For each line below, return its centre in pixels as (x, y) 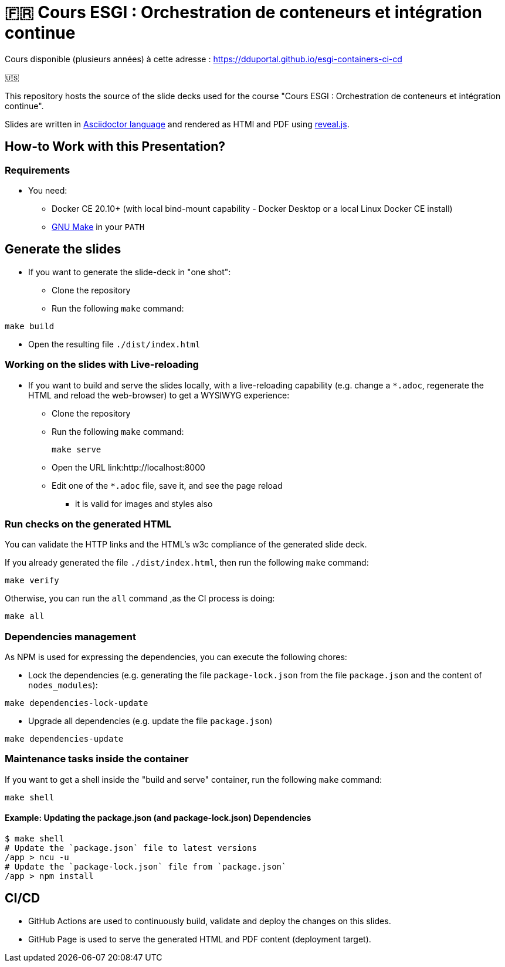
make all (25, 616)
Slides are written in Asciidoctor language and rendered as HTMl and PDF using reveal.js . (177, 124)
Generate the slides (63, 249)
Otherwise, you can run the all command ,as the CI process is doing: (140, 599)
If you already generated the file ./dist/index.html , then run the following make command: (187, 563)
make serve (77, 449)
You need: (48, 190)
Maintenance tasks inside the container (97, 759)
